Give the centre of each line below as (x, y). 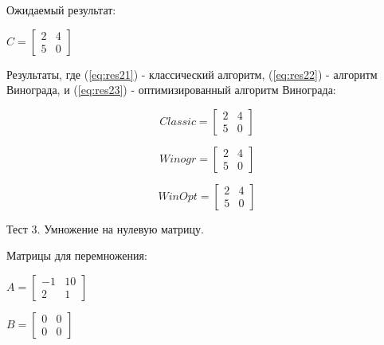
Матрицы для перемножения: (77, 255)
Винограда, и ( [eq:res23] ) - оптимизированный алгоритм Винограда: (171, 90)
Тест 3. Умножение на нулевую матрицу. (105, 228)
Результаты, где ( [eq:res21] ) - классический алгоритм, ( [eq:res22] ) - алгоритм (192, 74)
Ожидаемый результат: (61, 10)
